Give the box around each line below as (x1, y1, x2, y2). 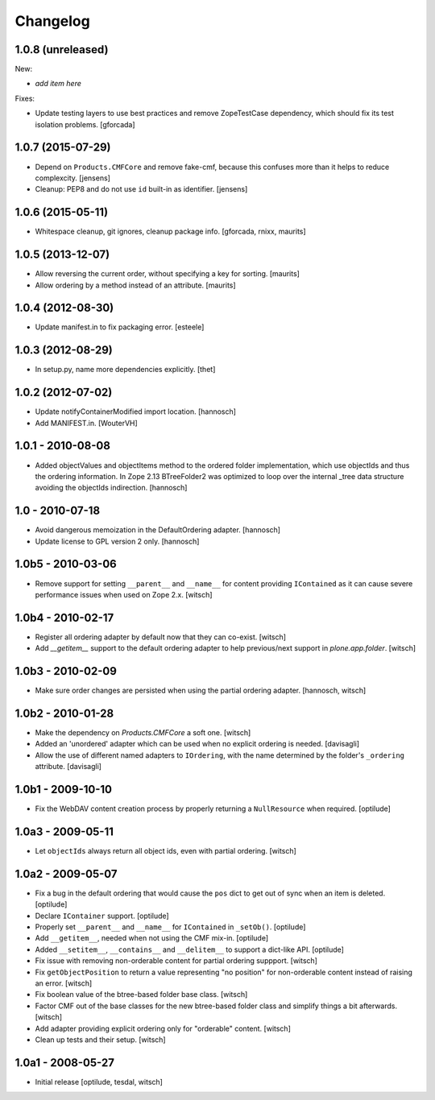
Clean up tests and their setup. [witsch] (35, 1035, 166, 1044)
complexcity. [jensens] (35, 173, 110, 183)
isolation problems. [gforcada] (35, 119, 136, 129)
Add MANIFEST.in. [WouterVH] (35, 418, 139, 428)
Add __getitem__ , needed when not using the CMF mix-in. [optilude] (35, 933, 269, 943)
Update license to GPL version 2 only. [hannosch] (35, 536, 200, 546)
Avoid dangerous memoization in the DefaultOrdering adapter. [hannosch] (35, 525, 281, 535)
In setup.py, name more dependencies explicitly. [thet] (35, 365, 216, 374)
